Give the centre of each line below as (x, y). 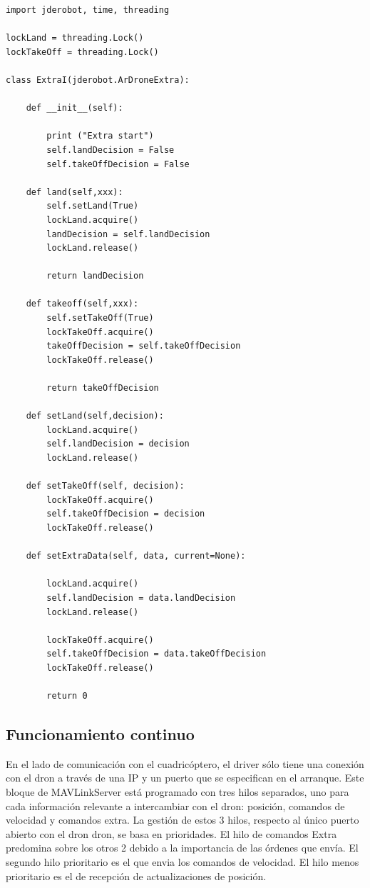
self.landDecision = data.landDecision (141, 598)
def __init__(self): (74, 108)
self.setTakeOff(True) (100, 318)
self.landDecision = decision (118, 444)
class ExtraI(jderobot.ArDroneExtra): (98, 80)
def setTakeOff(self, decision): (105, 486)
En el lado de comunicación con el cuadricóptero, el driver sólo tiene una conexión (185, 763)
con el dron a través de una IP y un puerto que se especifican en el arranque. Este (185, 778)
